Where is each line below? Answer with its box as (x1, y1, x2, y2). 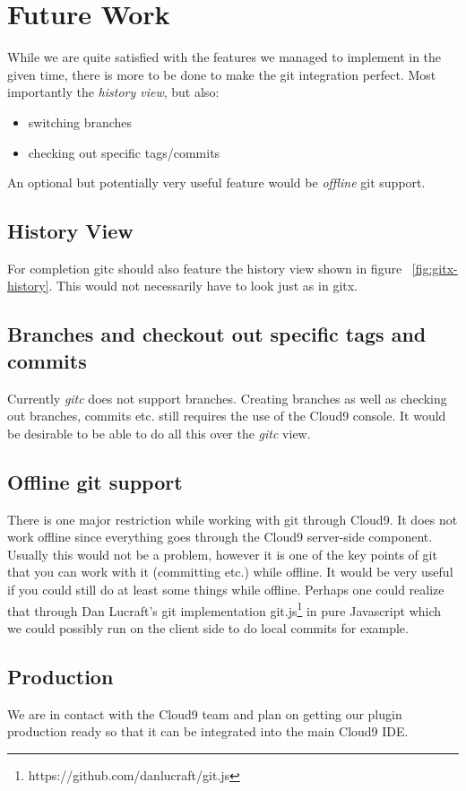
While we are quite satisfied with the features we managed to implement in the (7, 48, 442, 66)
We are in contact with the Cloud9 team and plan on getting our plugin (7, 704, 402, 723)
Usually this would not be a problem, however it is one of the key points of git (7, 544, 437, 563)
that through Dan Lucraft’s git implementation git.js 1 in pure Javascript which (7, 598, 442, 620)
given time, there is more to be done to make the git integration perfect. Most (7, 65, 436, 83)
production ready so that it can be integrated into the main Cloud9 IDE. (7, 722, 409, 741)
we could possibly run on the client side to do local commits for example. (7, 618, 409, 637)
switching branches (28, 112, 133, 131)
